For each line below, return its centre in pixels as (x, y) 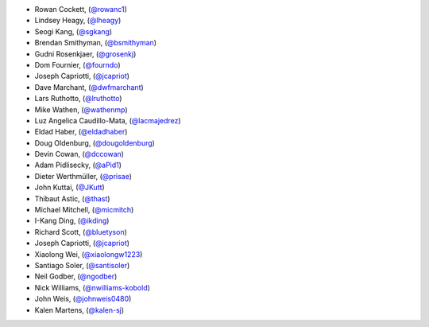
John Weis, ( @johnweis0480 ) (83, 299)
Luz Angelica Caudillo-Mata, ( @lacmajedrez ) (108, 120)
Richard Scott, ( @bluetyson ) (81, 232)
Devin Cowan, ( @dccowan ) (79, 154)
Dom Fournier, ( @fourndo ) (77, 64)
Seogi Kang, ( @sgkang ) (73, 31)
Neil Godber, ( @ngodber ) (76, 276)
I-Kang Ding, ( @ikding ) (72, 221)
